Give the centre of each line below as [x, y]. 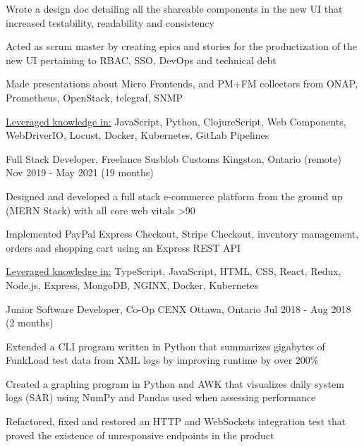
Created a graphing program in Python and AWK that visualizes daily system [175, 383]
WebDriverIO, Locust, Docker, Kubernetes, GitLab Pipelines [138, 135]
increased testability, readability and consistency [110, 22]
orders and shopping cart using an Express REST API [123, 247]
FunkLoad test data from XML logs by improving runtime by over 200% [162, 360]
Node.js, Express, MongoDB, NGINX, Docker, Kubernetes [132, 284]
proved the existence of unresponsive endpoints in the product [140, 435]
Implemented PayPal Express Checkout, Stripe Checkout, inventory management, [182, 234]
